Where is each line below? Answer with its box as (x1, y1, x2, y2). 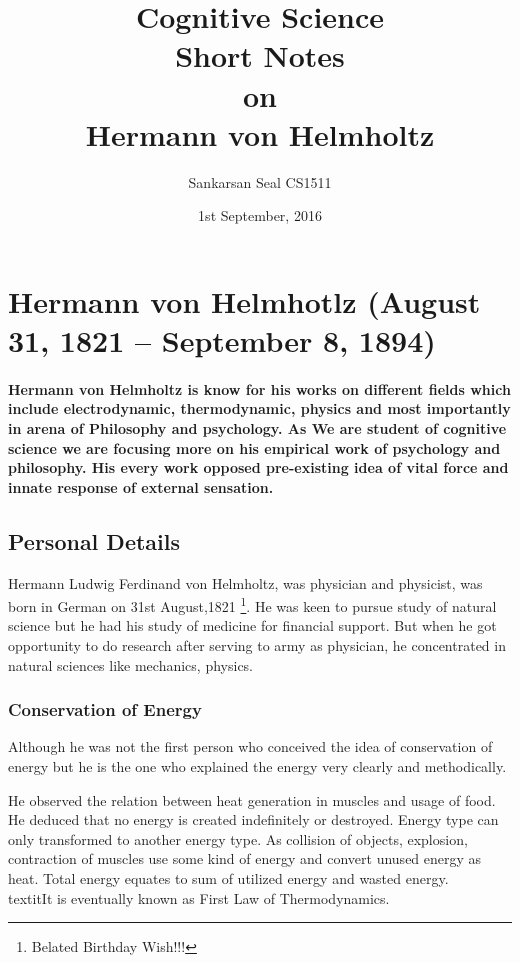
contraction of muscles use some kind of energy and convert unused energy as (8, 848, 482, 869)
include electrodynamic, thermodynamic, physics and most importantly (8, 398, 511, 419)
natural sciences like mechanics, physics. (8, 654, 253, 675)
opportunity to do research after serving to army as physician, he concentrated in (8, 635, 506, 656)
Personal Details (8, 525, 181, 556)
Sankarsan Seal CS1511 (188, 171, 332, 192)
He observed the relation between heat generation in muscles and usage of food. (8, 789, 496, 810)
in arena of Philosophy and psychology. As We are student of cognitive (8, 418, 507, 439)
